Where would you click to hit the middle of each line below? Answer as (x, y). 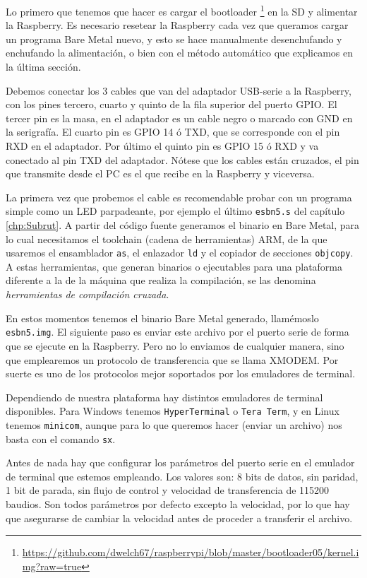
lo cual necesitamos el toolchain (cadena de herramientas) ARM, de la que (167, 238)
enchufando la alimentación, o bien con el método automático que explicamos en (179, 53)
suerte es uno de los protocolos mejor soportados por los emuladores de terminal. (181, 373)
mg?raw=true (52, 566)
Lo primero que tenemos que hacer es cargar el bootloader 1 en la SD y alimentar (182, 10)
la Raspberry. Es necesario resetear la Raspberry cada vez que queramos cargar (177, 25)
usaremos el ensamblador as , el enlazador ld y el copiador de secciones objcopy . (180, 253)
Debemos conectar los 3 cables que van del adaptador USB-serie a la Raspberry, (179, 90)
